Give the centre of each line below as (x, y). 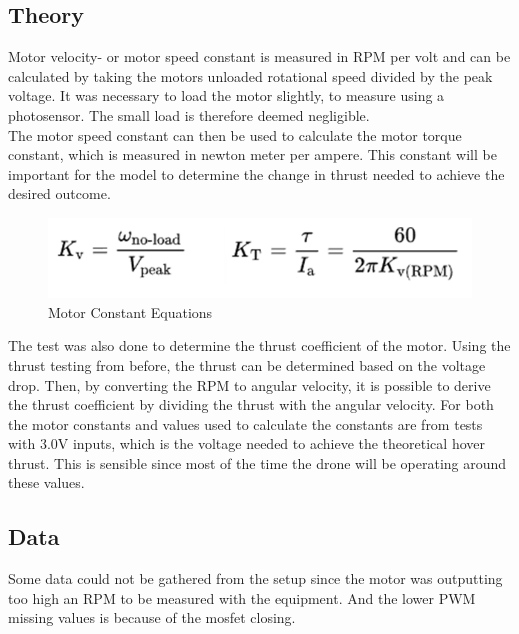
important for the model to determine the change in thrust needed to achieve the (256, 173)
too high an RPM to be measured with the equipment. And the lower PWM (242, 597)
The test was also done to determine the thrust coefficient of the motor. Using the (259, 345)
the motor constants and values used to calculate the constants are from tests (245, 423)
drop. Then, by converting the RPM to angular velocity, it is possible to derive (249, 384)
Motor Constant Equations (130, 311)
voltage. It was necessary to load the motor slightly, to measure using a (226, 95)
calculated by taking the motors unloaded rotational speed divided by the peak (250, 75)
